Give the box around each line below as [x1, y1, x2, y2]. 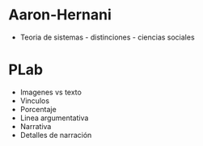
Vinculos [19, 95, 50, 106]
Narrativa [19, 121, 52, 131]
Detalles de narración [19, 130, 92, 140]
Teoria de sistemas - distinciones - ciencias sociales [19, 32, 196, 42]
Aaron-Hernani [8, 6, 112, 24]
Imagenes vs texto [19, 87, 82, 97]
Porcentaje [19, 104, 57, 114]
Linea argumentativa [19, 113, 89, 123]
